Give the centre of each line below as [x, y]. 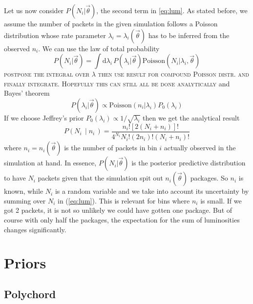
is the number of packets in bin [111, 148]
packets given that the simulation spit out [100, 178]
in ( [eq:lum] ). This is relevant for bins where [124, 200]
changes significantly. [35, 229]
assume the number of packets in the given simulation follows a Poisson [111, 23]
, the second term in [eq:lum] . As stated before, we [172, 10]
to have [15, 178]
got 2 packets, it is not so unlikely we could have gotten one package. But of [118, 210]
